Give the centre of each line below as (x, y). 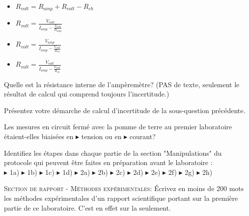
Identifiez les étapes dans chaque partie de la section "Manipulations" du (113, 153)
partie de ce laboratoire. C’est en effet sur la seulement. (87, 207)
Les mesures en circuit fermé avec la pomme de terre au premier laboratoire (118, 127)
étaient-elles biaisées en (39, 136)
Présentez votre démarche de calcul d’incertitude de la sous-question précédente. (125, 110)
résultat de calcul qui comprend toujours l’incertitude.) (87, 94)
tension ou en (101, 136)
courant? (142, 136)
